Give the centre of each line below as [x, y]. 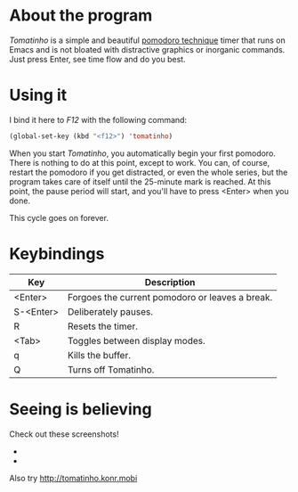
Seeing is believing [81, 409]
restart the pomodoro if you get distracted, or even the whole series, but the [149, 172]
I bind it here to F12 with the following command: [98, 119]
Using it [38, 95]
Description [170, 282]
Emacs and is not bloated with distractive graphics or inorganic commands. [147, 49]
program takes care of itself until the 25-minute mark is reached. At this [140, 181]
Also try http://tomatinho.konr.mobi [73, 478]
